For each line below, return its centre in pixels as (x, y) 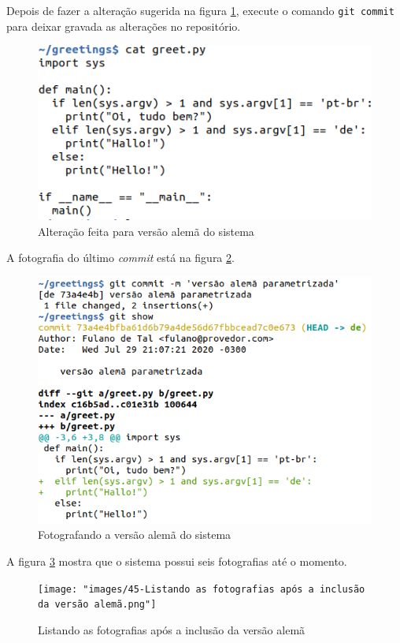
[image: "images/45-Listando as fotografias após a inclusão (202, 589)
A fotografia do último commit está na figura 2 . (120, 258)
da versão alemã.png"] (97, 605)
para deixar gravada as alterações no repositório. (124, 26)
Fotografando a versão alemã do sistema (135, 535)
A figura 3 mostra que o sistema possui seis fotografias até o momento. (177, 561)
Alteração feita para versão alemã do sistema (146, 231)
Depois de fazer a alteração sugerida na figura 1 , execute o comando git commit (200, 10)
